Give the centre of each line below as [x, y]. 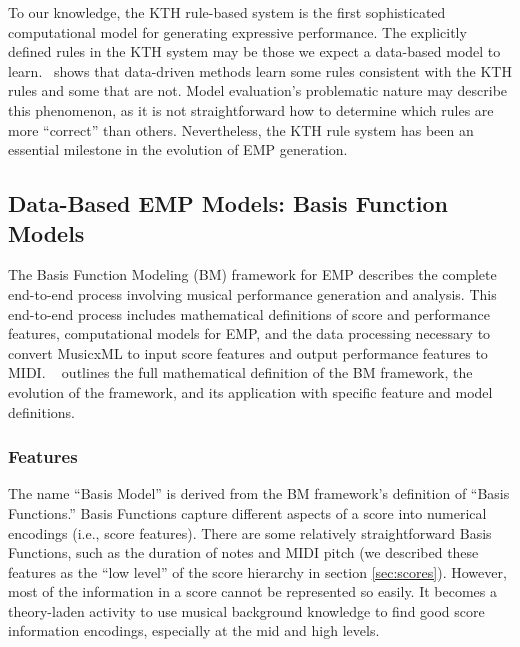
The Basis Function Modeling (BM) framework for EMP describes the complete [252, 274]
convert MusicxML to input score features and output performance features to [248, 352]
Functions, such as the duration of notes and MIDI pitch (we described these [243, 552]
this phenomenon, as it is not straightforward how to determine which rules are [251, 109]
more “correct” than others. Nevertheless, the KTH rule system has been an [241, 129]
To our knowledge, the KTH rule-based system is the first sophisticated [227, 12]
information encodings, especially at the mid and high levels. [194, 630]
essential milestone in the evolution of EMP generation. [178, 149]
